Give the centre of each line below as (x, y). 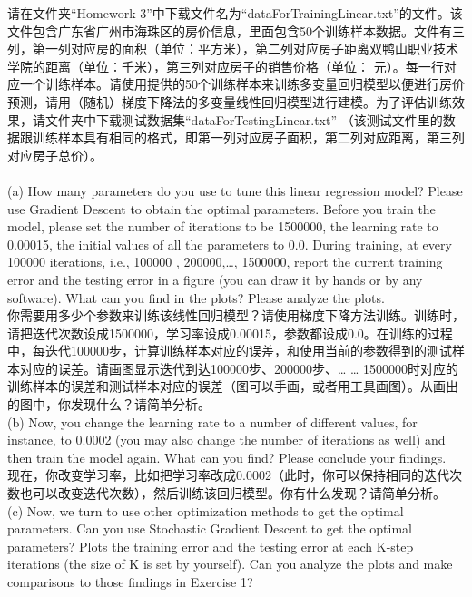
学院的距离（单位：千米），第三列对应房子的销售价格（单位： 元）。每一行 (226, 66)
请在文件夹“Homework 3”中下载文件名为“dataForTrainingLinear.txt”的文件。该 (235, 13)
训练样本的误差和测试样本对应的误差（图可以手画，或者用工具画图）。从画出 (233, 386)
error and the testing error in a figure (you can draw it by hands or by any (215, 279)
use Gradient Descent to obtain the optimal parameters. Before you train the (221, 208)
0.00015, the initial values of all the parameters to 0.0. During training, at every (230, 244)
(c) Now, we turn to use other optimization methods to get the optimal (206, 510)
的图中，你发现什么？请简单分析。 (109, 404)
